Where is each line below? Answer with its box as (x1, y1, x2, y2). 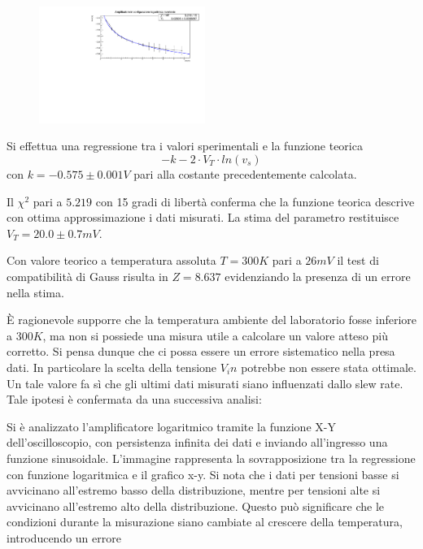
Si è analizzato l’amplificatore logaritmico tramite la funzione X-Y (7, 417, 336, 434)
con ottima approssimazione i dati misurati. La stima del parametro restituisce (7, 209, 399, 226)
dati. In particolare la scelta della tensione (7, 358, 217, 375)
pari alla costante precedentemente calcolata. (133, 166, 357, 183)
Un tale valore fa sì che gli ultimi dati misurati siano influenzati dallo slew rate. (7, 374, 403, 391)
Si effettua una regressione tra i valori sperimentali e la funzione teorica (7, 137, 363, 154)
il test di (337, 252, 379, 269)
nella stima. (7, 283, 64, 300)
